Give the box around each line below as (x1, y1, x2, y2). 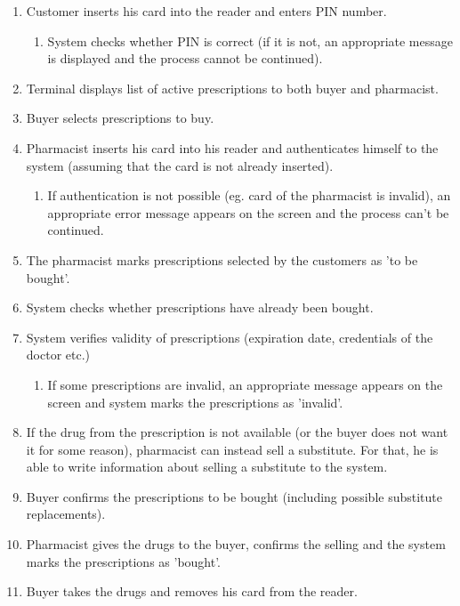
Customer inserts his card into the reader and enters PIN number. (26, 2, 387, 20)
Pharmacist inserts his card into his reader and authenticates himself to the (26, 138, 439, 157)
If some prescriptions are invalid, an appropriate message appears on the (47, 375, 443, 393)
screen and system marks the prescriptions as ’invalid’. (47, 392, 343, 411)
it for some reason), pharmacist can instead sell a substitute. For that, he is (26, 440, 439, 458)
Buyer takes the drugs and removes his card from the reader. (26, 582, 358, 601)
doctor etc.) (26, 345, 91, 364)
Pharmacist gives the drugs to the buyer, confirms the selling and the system (26, 535, 446, 553)
